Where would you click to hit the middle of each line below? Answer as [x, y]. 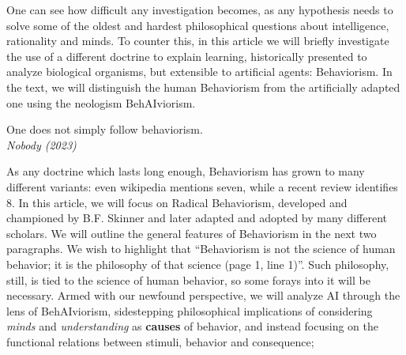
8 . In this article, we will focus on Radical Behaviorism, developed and [177, 202]
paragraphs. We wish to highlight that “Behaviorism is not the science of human [201, 249]
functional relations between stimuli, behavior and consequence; [160, 341]
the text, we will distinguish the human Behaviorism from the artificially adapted [203, 87]
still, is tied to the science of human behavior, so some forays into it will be [188, 279]
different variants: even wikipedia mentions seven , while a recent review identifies [202, 186]
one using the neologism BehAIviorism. [101, 102]
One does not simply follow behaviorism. [105, 129]
